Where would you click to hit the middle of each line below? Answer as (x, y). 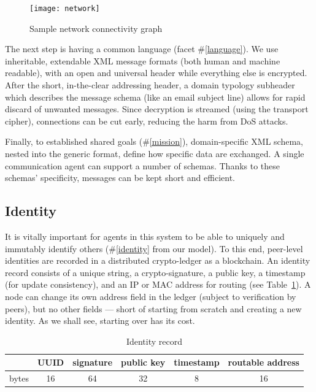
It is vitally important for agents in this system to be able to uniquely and (145, 236)
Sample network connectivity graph (96, 28)
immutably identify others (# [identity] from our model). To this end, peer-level (154, 248)
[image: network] (65, 9)
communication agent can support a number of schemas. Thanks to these (143, 165)
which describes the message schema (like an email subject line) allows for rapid (155, 97)
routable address (264, 362)
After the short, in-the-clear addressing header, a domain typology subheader (150, 85)
